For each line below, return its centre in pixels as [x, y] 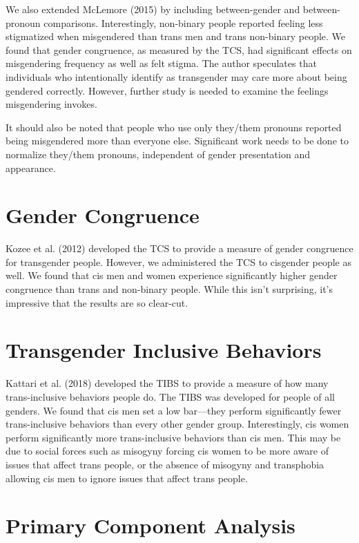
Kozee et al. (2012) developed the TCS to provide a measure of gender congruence [179, 248]
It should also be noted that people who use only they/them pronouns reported [174, 127]
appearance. [31, 168]
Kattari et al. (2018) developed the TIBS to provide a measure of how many [167, 383]
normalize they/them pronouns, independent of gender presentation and [158, 154]
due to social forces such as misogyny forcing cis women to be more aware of [167, 451]
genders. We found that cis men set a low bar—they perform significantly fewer [174, 410]
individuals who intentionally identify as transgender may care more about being [176, 76]
